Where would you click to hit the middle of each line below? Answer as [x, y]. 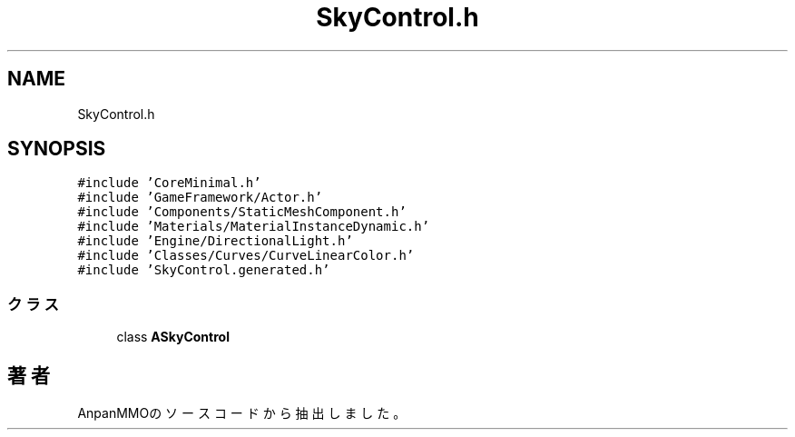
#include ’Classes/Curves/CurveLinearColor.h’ [246, 256]
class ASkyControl [173, 337]
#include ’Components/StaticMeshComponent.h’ [242, 212]
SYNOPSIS [57, 149]
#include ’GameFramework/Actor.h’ [200, 198]
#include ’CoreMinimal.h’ [169, 183]
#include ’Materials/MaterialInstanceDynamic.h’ [254, 227]
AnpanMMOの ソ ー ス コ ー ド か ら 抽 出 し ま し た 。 [242, 413]
